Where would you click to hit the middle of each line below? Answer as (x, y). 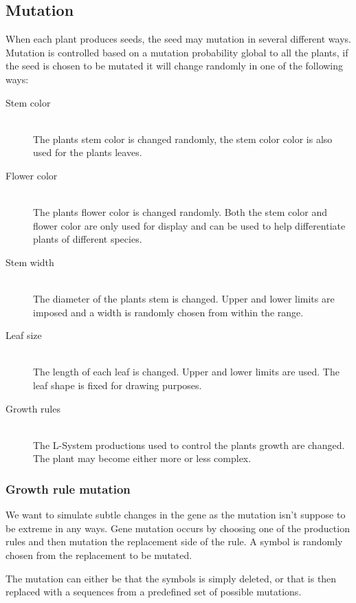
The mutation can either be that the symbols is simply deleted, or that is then (171, 578)
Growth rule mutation (68, 489)
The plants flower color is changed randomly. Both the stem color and (180, 212)
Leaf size (24, 335)
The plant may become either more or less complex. (142, 458)
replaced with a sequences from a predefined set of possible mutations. (154, 592)
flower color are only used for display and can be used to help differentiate (189, 225)
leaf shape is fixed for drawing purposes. (118, 385)
